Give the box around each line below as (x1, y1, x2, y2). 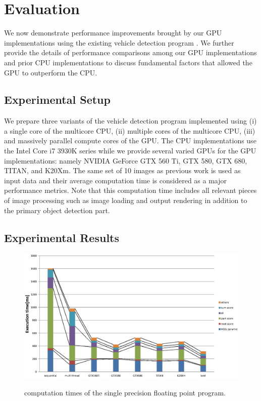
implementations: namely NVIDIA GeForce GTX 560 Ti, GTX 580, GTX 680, (4, 155, 247, 166)
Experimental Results (4, 229, 119, 245)
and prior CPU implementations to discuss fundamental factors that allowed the (4, 57, 252, 67)
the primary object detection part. (4, 205, 110, 215)
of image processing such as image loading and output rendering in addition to (4, 195, 247, 206)
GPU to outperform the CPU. (4, 67, 97, 77)
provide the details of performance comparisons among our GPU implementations (4, 47, 257, 58)
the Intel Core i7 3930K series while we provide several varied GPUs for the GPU (4, 145, 256, 156)
